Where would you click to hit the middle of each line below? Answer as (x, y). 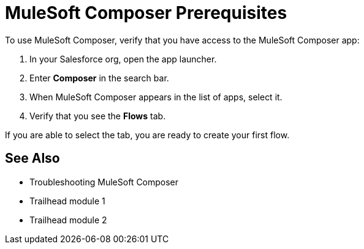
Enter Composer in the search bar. (99, 78)
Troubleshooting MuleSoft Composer (104, 182)
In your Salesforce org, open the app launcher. (123, 59)
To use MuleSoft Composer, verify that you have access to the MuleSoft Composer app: (182, 40)
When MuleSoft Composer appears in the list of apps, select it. (156, 97)
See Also (32, 158)
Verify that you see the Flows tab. (98, 116)
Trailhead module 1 (67, 201)
